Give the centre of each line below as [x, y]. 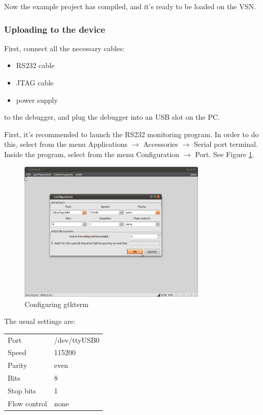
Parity [17, 365]
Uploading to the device [55, 29]
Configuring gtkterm [57, 304]
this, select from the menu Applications [66, 144]
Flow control [27, 403]
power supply [37, 100]
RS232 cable [35, 65]
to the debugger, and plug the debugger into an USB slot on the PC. [112, 117]
